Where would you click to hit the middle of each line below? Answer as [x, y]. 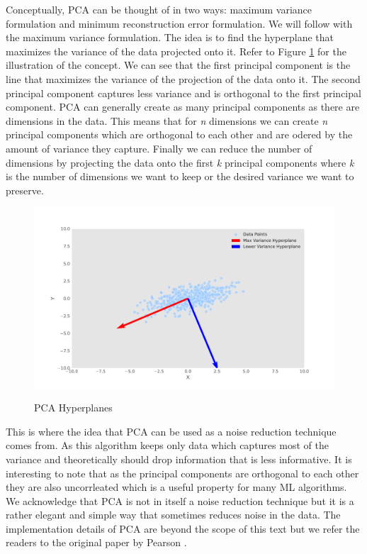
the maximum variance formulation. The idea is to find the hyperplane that [170, 37]
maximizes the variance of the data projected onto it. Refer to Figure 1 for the [176, 51]
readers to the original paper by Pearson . [96, 542]
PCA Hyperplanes [73, 408]
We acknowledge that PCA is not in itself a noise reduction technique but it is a [180, 500]
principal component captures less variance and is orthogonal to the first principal [183, 93]
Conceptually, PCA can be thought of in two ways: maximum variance [159, 9]
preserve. [25, 190]
